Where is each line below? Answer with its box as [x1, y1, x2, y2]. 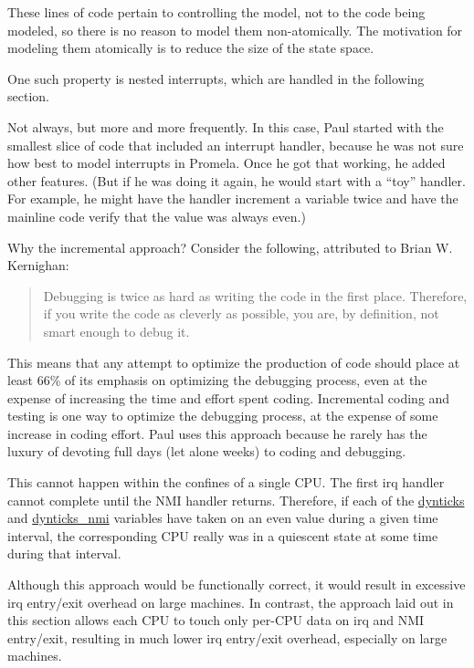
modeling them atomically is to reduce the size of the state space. [7, 38, 374, 57]
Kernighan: [7, 256, 69, 275]
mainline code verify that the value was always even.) [7, 206, 306, 225]
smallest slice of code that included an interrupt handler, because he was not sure [7, 135, 464, 154]
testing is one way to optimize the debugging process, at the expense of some [7, 406, 438, 425]
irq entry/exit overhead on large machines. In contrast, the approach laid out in [7, 592, 454, 611]
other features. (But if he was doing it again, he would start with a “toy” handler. [7, 171, 466, 190]
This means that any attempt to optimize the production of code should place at [7, 352, 460, 371]
